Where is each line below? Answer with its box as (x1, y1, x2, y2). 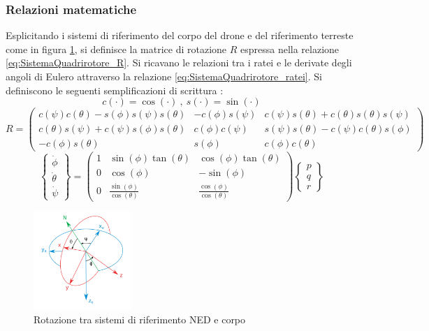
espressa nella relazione (240, 41, 340, 56)
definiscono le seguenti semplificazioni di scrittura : (6, 82, 224, 97)
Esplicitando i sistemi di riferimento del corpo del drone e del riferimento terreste (6, 28, 354, 43)
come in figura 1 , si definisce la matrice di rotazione (6, 41, 227, 56)
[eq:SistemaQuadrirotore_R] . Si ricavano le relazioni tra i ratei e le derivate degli (6, 55, 352, 70)
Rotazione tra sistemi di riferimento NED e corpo (34, 311, 246, 326)
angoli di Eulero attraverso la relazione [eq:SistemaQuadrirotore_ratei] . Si (6, 69, 322, 83)
